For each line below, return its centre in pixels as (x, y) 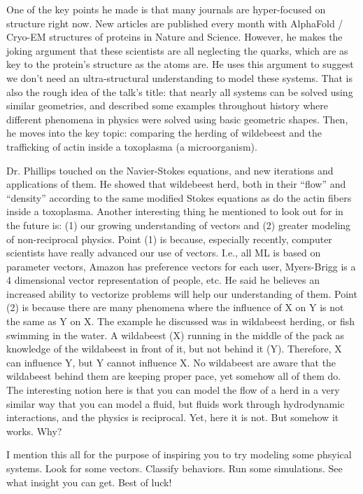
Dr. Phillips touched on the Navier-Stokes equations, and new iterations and (170, 170)
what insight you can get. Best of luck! (89, 482)
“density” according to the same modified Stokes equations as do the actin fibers (179, 197)
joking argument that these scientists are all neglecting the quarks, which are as (177, 50)
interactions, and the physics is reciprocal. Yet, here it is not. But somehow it (173, 417)
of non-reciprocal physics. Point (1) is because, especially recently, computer (169, 239)
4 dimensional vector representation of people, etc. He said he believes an (163, 280)
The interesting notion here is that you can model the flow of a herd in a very (173, 390)
